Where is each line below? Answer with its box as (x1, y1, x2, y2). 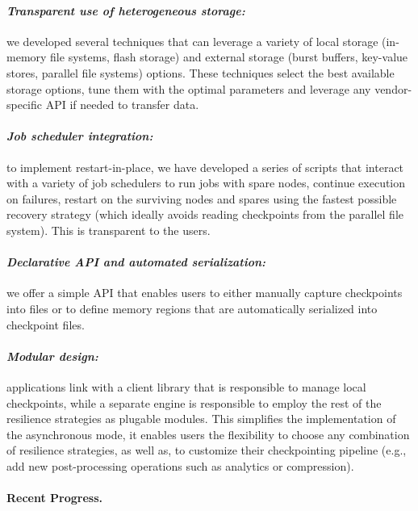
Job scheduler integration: (6, 128, 153, 145)
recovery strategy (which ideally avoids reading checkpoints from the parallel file (6, 206, 404, 223)
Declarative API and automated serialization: (6, 253, 266, 270)
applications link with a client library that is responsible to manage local (6, 378, 366, 395)
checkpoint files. (6, 316, 85, 333)
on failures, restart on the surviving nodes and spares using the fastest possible (6, 190, 397, 207)
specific (6, 96, 43, 113)
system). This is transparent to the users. (6, 221, 211, 238)
